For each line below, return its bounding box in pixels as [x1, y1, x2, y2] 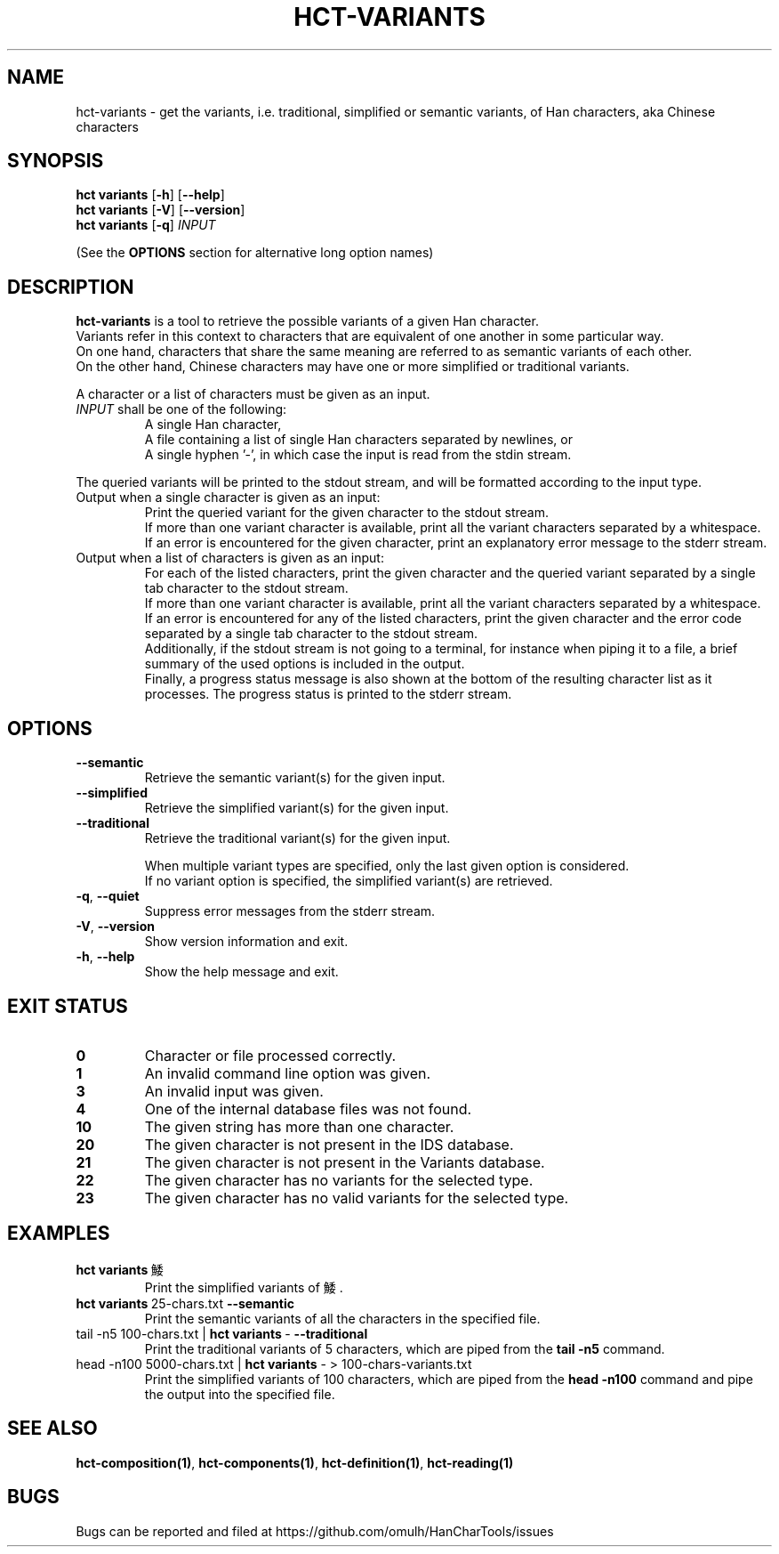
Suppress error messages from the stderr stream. [144, 903, 436, 919]
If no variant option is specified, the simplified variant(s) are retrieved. [144, 873, 553, 889]
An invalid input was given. [144, 1081, 324, 1100]
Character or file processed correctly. [144, 1046, 397, 1064]
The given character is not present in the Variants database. [144, 1153, 545, 1171]
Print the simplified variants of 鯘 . [144, 1279, 343, 1295]
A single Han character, [144, 417, 282, 433]
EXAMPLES [7, 1222, 110, 1245]
